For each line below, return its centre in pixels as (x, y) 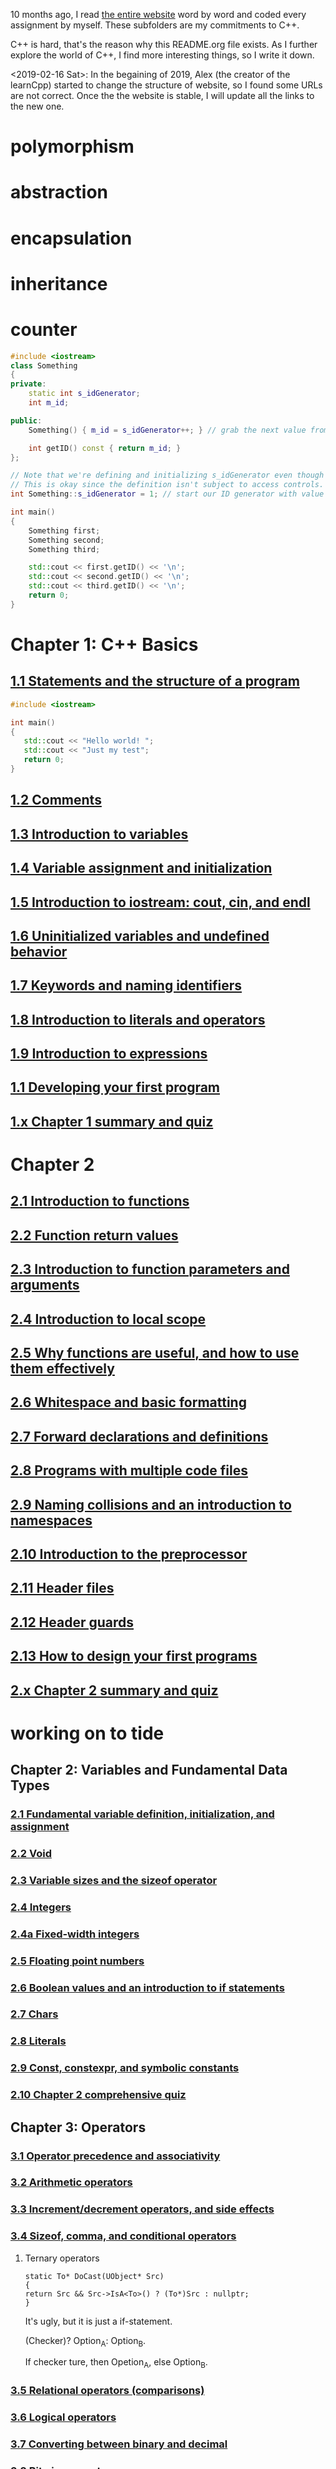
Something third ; (64, 549)
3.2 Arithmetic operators (71, 2182)
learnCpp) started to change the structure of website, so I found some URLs (166, 85)
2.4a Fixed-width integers (75, 1934)
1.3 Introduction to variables (99, 834)
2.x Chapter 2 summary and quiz (114, 1690)
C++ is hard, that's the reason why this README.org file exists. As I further (164, 44)
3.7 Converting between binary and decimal (119, 2444)
